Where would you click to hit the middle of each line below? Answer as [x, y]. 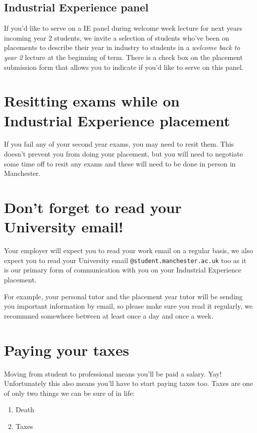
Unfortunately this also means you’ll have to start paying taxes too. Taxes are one [128, 383]
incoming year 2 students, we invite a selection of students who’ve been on [117, 37]
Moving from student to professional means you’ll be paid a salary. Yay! [113, 373]
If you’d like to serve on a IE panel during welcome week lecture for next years [123, 28]
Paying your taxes [67, 350]
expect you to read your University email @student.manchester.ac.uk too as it [125, 260]
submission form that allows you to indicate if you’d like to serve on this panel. [124, 67]
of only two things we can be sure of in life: [69, 393]
